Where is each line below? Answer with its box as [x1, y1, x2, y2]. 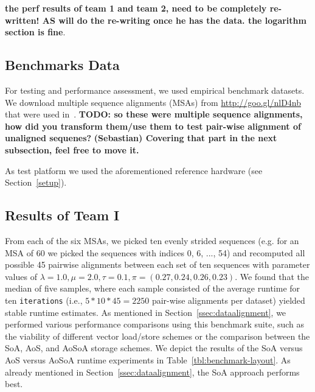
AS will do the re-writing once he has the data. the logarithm [42, 13, 306, 26]
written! [5, 13, 40, 26]
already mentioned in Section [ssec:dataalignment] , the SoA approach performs [5, 365, 300, 378]
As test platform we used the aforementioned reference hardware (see [5, 164, 263, 177]
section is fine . [5, 26, 66, 38]
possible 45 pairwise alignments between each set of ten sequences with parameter [5, 258, 310, 271]
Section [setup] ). [5, 176, 67, 189]
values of [5, 270, 37, 282]
